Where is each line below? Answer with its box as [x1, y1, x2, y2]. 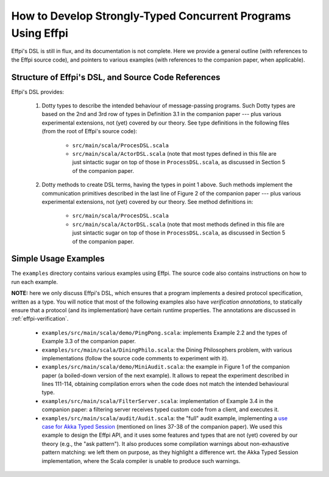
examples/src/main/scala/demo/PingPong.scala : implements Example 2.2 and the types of [41, 329, 288, 336]
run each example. [11, 278, 58, 285]
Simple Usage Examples [11, 253, 105, 264]
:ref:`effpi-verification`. [11, 315, 69, 322]
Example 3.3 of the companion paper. [41, 338, 136, 345]
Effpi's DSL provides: [11, 88, 64, 95]
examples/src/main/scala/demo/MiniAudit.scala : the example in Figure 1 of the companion [41, 363, 290, 371]
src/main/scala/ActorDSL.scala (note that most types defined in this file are [72, 150, 277, 157]
